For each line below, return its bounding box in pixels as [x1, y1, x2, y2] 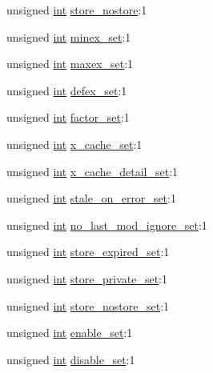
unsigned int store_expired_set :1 [6, 243, 170, 260]
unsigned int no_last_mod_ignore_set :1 [6, 216, 207, 233]
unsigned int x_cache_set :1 [6, 135, 143, 152]
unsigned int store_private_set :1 [6, 270, 168, 287]
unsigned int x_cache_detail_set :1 [6, 162, 179, 179]
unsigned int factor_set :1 [6, 109, 130, 126]
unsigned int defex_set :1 [6, 82, 127, 98]
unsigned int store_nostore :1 [6, 2, 147, 18]
